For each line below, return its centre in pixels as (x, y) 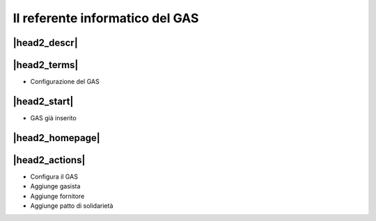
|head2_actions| (49, 160)
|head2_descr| (45, 43)
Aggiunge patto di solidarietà (72, 206)
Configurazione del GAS (65, 82)
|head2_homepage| (56, 138)
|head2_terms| (46, 65)
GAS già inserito (53, 117)
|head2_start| (43, 101)
